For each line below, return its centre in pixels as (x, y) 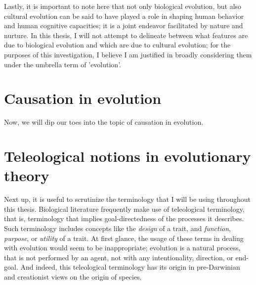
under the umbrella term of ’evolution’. (63, 64)
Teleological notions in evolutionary (128, 156)
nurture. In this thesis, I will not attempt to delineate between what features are (126, 35)
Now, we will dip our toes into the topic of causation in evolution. (104, 122)
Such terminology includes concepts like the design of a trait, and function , (117, 228)
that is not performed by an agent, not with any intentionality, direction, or (119, 257)
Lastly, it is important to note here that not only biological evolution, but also (123, 6)
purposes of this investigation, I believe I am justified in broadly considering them (128, 54)
